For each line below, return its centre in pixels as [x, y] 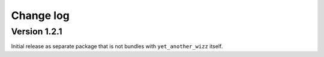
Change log [40, 15]
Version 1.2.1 [37, 31]
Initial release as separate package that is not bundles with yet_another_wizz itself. [117, 46]
